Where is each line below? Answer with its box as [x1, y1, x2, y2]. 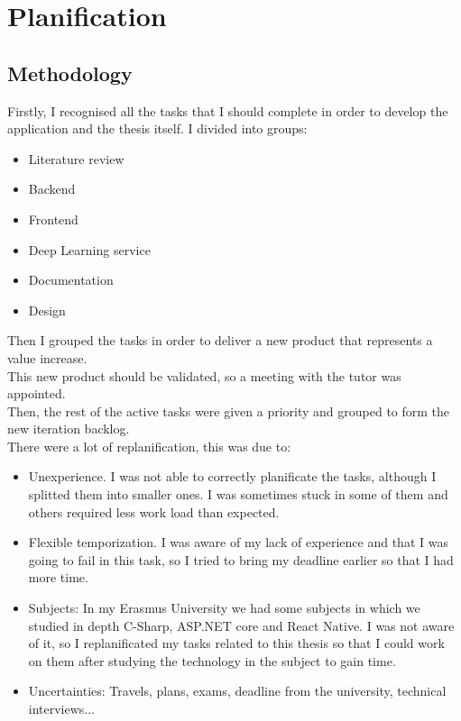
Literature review [28, 149, 124, 168]
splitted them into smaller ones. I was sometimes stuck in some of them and [28, 485, 448, 504]
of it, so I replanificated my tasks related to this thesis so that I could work [28, 634, 445, 653]
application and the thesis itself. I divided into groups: [7, 119, 308, 138]
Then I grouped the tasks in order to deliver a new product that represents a [7, 331, 433, 350]
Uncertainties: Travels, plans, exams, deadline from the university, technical [28, 681, 447, 700]
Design [28, 300, 66, 319]
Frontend [28, 209, 78, 228]
